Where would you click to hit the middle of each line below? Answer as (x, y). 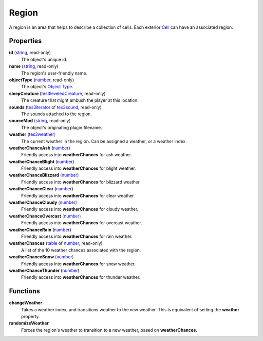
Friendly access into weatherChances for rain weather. (77, 236)
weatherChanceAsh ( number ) (40, 148)
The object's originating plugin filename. (62, 127)
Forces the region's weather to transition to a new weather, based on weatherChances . (109, 330)
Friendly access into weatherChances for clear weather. (78, 196)
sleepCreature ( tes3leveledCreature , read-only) (57, 93)
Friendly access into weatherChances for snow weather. (78, 264)
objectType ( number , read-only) (41, 80)
